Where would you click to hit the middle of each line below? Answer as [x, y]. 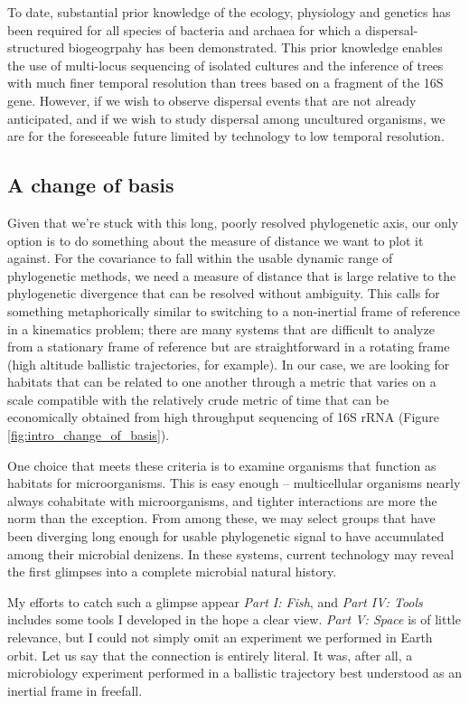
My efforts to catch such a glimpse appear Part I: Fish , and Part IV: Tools [215, 601]
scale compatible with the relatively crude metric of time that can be [198, 399]
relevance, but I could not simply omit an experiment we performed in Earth [220, 637]
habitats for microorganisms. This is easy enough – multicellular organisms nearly [234, 483]
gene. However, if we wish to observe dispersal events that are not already [212, 100]
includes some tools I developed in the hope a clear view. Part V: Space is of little [234, 619]
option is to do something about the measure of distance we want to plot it [216, 240]
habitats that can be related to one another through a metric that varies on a [222, 382]
